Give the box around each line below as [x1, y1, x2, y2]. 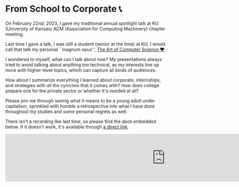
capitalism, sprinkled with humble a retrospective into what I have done [5, 103, 155, 109]
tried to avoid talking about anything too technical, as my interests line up [5, 62, 159, 68]
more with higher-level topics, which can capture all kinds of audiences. [5, 67, 157, 73]
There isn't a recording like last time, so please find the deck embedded [5, 118, 157, 124]
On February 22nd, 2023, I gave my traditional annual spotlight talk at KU [5, 20, 159, 26]
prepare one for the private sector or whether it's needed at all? [5, 88, 139, 94]
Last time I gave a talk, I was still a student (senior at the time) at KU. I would [5, 41, 165, 47]
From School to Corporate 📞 [5, 3, 123, 15]
